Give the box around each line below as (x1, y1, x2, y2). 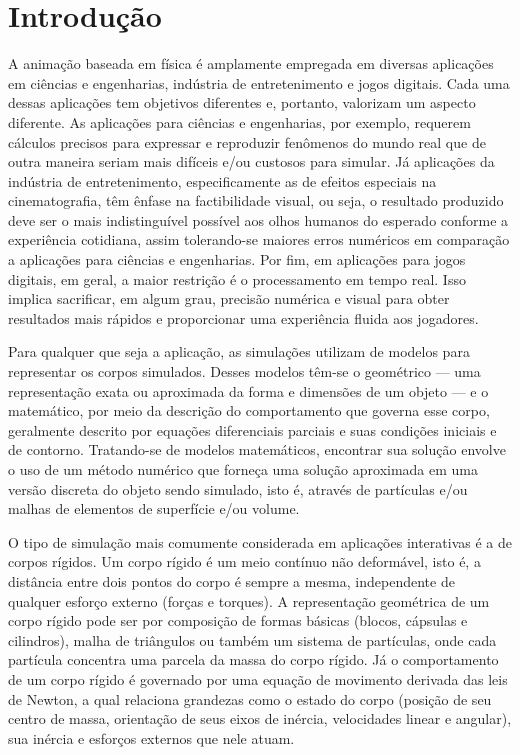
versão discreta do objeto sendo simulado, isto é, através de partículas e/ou (8, 478, 468, 499)
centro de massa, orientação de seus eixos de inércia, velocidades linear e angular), (8, 708, 512, 729)
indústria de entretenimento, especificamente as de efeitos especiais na (8, 170, 437, 191)
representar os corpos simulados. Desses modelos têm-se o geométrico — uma (8, 361, 481, 382)
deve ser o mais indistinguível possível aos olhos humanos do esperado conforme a (8, 209, 509, 230)
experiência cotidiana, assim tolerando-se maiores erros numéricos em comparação (8, 229, 510, 250)
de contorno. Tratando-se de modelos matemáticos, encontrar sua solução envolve (8, 439, 506, 460)
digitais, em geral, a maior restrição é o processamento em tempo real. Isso (8, 268, 466, 289)
